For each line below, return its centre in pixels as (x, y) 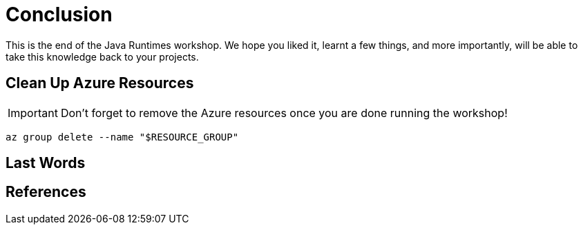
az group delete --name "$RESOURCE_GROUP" (122, 137)
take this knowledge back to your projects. (102, 56)
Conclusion (59, 14)
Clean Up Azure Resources (100, 83)
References (46, 192)
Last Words (46, 163)
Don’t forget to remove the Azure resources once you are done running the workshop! (284, 113)
